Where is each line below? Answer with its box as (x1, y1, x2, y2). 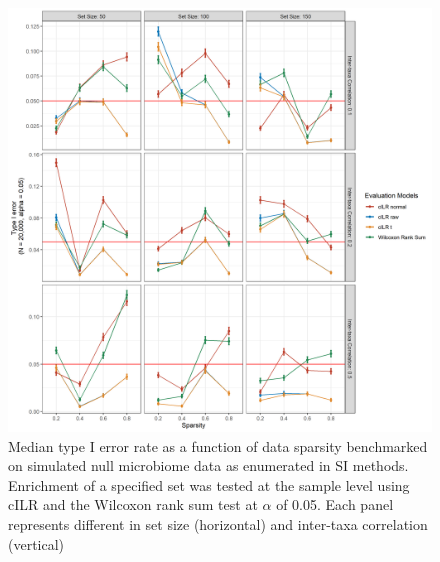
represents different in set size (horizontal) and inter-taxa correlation (8, 513, 428, 534)
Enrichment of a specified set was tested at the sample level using (8, 474, 410, 495)
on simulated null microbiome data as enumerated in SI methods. (8, 455, 409, 476)
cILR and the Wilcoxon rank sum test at (8, 494, 258, 515)
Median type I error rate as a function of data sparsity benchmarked (8, 435, 428, 456)
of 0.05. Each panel (276, 494, 394, 515)
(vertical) (8, 533, 65, 554)
